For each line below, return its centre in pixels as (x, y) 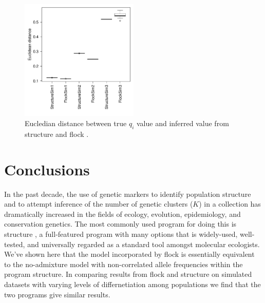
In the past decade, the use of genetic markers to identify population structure (128, 194)
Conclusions (47, 169)
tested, (15, 244)
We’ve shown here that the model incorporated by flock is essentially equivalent (129, 254)
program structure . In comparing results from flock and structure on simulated (128, 274)
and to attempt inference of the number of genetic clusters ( (99, 204)
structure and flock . (57, 134)
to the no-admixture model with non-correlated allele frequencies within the (124, 264)
